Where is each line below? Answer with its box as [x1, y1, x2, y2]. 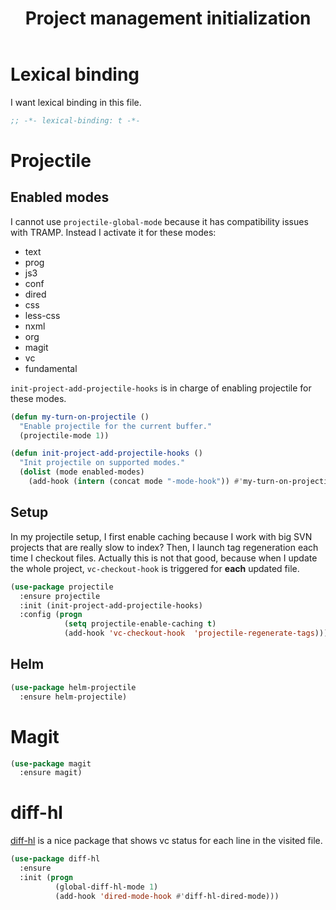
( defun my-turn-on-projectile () [10, 412, 150, 422]
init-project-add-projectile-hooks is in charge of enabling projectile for [10, 382, 312, 394]
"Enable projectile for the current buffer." [19, 421, 213, 431]
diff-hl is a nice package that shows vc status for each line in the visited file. [10, 835, 323, 847]
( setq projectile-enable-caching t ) [63, 619, 217, 629]
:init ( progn [19, 872, 74, 882]
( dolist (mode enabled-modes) [19, 467, 145, 477]
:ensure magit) [19, 768, 83, 778]
